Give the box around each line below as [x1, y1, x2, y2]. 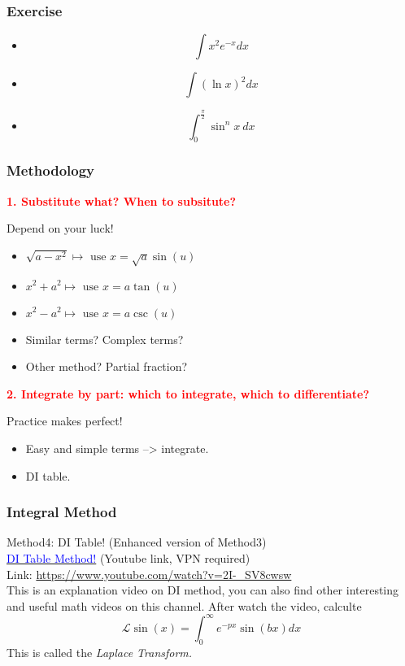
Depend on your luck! [7, 220, 114, 237]
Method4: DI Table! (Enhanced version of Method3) [7, 533, 267, 551]
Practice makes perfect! [7, 412, 123, 429]
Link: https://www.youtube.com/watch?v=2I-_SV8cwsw [7, 565, 292, 582]
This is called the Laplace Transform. [7, 643, 193, 660]
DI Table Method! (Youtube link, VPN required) [7, 549, 250, 566]
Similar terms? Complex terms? [25, 330, 184, 347]
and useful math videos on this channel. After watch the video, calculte [7, 597, 362, 614]
